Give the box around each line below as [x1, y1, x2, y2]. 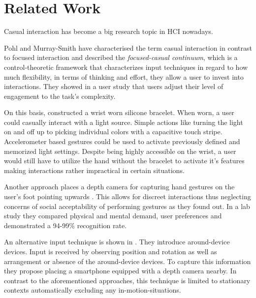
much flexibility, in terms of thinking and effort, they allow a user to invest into [4, 71, 244, 82]
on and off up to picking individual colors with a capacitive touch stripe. [4, 126, 223, 137]
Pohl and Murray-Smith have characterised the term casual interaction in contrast [4, 42, 252, 53]
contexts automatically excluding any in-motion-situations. [4, 285, 181, 295]
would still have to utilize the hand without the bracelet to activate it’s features [4, 155, 245, 166]
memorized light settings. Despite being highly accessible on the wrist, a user [4, 146, 236, 156]
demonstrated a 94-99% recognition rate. [4, 220, 127, 230]
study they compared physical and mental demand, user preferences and [4, 210, 222, 221]
